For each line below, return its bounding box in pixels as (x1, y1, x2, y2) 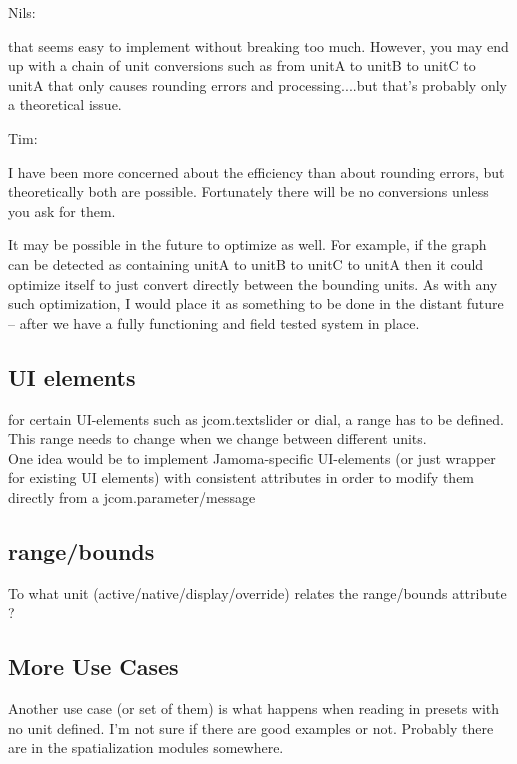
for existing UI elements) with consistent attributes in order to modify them (8, 467, 475, 488)
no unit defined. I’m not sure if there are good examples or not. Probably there (8, 717, 494, 738)
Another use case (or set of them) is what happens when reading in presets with (8, 698, 500, 719)
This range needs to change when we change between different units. (8, 428, 427, 449)
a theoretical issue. (8, 94, 122, 115)
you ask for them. (8, 200, 116, 221)
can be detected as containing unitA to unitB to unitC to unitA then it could (8, 253, 484, 274)
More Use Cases (8, 651, 179, 682)
